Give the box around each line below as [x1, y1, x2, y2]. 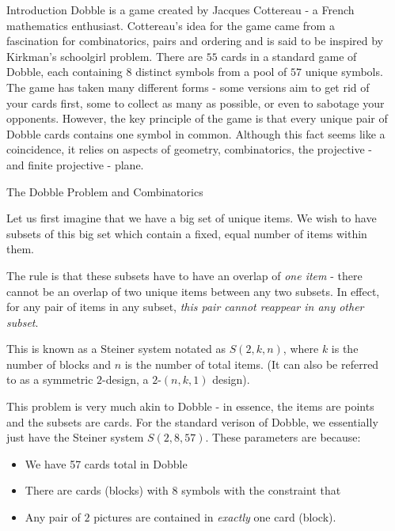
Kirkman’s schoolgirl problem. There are [6, 47, 203, 64]
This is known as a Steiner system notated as [6, 340, 226, 357]
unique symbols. [305, 63, 383, 80]
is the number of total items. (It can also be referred [124, 355, 379, 372]
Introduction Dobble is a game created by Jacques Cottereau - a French [6, 2, 355, 17]
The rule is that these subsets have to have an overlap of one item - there [6, 267, 363, 283]
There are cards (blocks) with [25, 482, 169, 499]
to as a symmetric [6, 371, 93, 388]
